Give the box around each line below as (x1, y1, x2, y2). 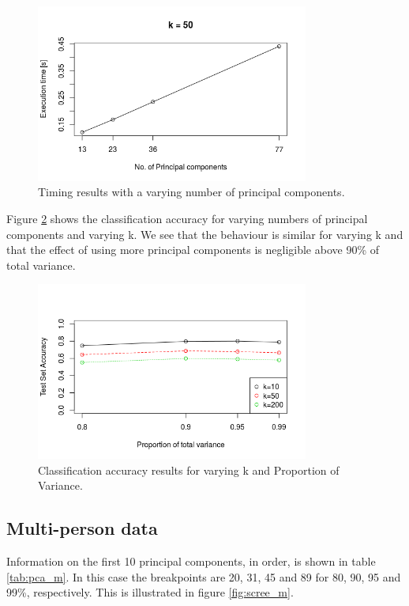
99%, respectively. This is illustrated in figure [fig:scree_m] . (6, 584, 294, 600)
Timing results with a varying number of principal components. (38, 184, 345, 200)
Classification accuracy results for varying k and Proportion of (38, 461, 340, 478)
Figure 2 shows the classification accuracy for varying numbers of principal (6, 210, 368, 227)
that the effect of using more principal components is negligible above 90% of (6, 241, 380, 258)
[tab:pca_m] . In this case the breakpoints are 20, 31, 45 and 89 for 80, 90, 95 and (6, 568, 401, 585)
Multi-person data (6, 516, 158, 540)
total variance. (6, 256, 76, 273)
